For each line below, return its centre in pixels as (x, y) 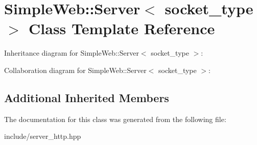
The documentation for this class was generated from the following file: (115, 119)
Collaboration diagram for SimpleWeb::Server (75, 70)
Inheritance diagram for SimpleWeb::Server (72, 53)
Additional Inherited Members (87, 97)
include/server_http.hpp (43, 136)
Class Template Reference (122, 28)
